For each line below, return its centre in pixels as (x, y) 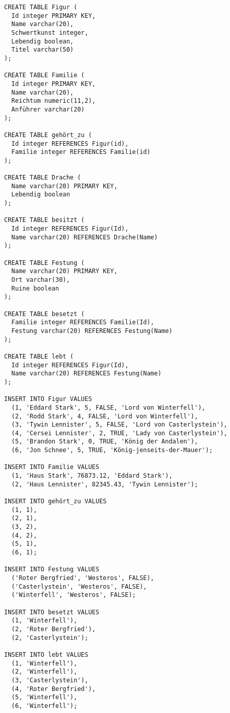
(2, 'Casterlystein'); (50, 638)
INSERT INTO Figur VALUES (48, 399)
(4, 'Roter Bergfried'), (53, 689)
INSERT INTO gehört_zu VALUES (55, 502)
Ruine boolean (35, 288)
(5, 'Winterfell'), (44, 697)
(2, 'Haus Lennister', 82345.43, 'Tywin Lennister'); (105, 484)
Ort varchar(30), (41, 280)
